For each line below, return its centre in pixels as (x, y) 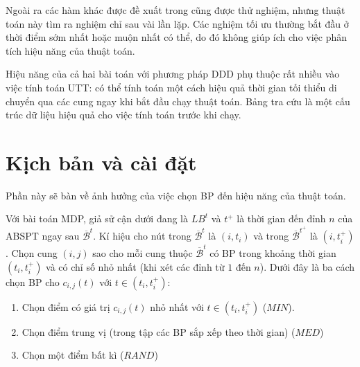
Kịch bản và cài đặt (101, 162)
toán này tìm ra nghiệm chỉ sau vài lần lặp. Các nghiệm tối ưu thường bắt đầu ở (177, 23)
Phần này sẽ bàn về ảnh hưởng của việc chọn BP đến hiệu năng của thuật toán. (176, 195)
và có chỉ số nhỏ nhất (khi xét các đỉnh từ (135, 266)
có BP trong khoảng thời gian (273, 253)
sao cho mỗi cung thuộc (143, 253)
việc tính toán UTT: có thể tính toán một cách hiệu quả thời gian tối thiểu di (171, 87)
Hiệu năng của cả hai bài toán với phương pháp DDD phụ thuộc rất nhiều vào (173, 74)
